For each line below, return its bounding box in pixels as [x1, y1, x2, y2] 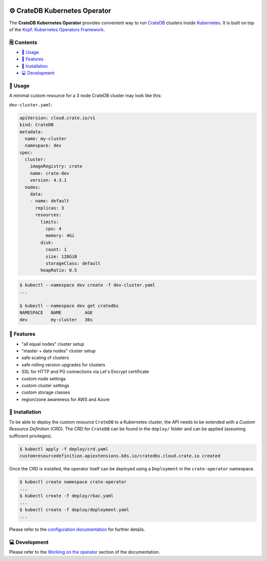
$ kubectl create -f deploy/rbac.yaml [19, 493, 114, 499]
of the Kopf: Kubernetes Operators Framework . [9, 26, 105, 32]
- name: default [30, 198, 69, 204]
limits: [40, 219, 59, 225]
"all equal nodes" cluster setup [21, 341, 85, 347]
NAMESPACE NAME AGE [19, 310, 93, 315]
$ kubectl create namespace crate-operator [19, 479, 127, 485]
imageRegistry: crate [30, 163, 83, 169]
